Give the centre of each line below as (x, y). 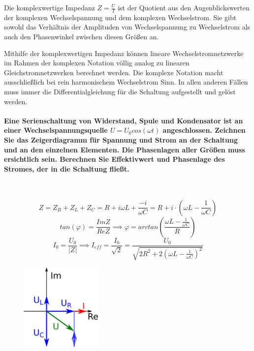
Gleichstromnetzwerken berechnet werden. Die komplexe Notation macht (114, 72)
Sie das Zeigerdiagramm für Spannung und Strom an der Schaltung (121, 139)
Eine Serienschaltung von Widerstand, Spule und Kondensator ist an (124, 120)
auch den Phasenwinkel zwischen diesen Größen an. (81, 37)
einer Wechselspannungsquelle (56, 130)
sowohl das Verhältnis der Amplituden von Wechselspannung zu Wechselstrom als (127, 27)
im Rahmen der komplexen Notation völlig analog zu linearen (97, 63)
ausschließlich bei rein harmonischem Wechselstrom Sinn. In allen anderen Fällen (126, 82)
